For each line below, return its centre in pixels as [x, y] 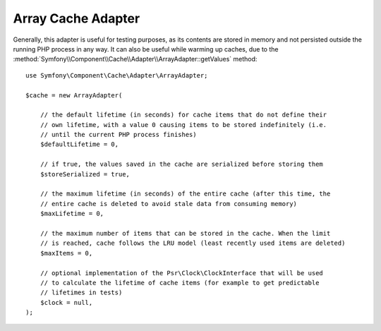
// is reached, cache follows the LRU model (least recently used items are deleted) [193, 243]
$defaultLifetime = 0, [79, 144]
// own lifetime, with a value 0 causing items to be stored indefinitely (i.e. [183, 125]
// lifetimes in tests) [81, 293]
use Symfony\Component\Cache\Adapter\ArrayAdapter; [117, 75]
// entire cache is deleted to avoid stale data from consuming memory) [169, 204]
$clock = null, [66, 302]
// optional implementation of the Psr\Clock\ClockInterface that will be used [182, 273]
